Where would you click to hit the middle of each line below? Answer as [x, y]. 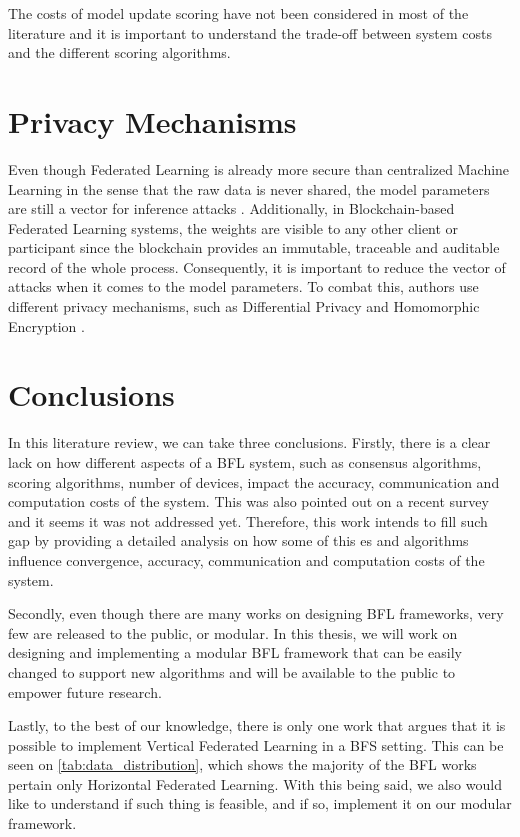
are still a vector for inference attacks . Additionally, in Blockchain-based [231, 208]
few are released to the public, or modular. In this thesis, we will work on [233, 632]
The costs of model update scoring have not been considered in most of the [238, 13]
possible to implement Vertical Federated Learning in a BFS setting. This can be [256, 744]
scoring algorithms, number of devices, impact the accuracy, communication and [254, 481]
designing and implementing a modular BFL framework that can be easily [235, 652]
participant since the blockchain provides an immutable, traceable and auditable [254, 247]
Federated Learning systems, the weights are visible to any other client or [233, 227]
